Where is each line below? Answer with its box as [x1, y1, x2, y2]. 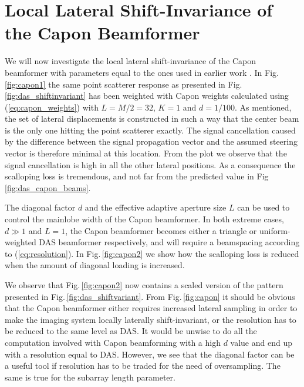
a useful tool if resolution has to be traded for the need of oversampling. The [5, 359, 281, 372]
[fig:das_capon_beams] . [5, 181, 91, 193]
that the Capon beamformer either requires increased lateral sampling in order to [5, 302, 298, 314]
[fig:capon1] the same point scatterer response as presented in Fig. [5, 78, 242, 90]
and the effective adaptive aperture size [85, 201, 227, 213]
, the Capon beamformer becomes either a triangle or [65, 224, 257, 236]
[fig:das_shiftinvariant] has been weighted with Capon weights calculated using [5, 89, 289, 102]
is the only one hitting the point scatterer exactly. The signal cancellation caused [5, 124, 296, 136]
